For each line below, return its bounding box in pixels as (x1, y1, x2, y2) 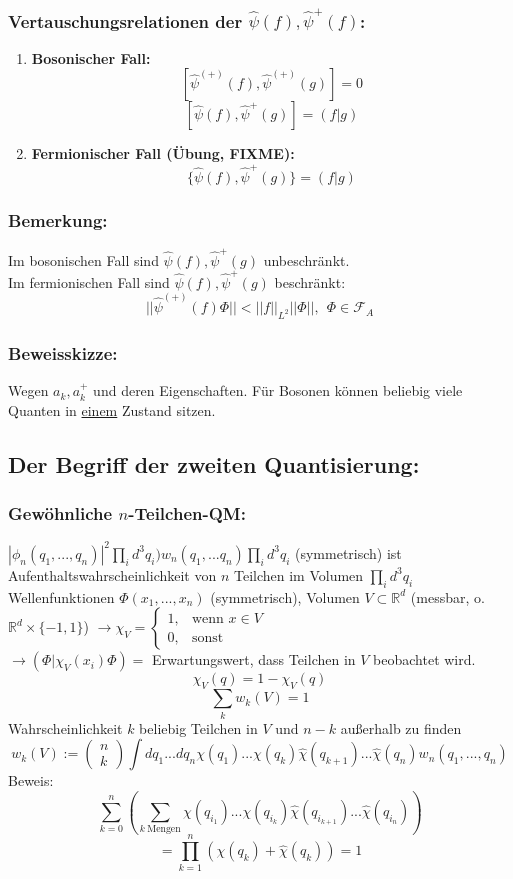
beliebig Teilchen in (139, 717, 258, 738)
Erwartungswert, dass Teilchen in (152, 649, 356, 670)
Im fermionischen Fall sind (8, 271, 170, 292)
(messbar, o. (410, 586, 485, 607)
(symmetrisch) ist (294, 542, 402, 563)
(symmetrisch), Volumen (210, 586, 360, 607)
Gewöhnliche (8, 501, 113, 526)
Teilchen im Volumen (234, 564, 364, 585)
